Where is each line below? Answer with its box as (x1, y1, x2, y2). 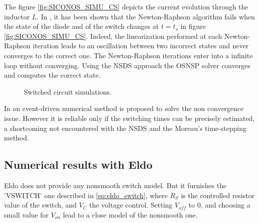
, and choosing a (200, 200, 251, 210)
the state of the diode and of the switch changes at (4, 21, 159, 31)
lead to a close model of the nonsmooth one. (63, 209, 198, 220)
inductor (4, 11, 30, 21)
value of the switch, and (4, 200, 77, 210)
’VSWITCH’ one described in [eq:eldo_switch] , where (4, 190, 168, 200)
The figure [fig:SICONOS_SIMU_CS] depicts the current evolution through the (4, 1, 249, 11)
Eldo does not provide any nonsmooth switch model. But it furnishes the (4, 180, 227, 190)
